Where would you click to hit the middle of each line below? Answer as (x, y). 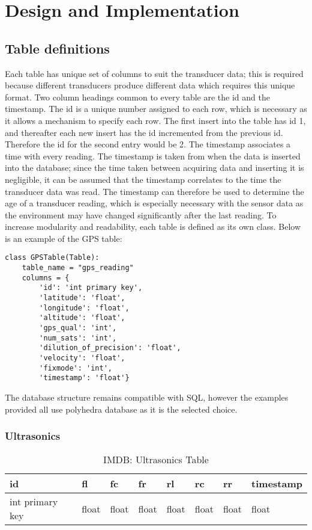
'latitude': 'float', (82, 298)
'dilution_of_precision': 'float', (110, 348)
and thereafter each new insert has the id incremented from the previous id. (144, 132)
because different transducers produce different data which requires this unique (150, 85)
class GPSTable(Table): (52, 258)
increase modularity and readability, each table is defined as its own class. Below (153, 226)
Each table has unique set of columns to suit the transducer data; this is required (154, 73)
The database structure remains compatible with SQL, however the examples (147, 397)
